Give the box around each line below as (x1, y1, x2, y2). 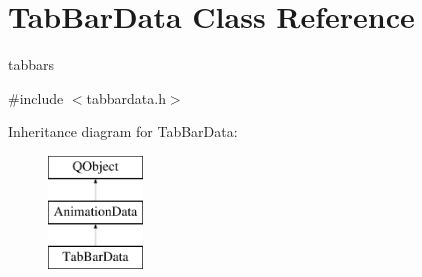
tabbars (8, 54, 55, 75)
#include (8, 87, 64, 108)
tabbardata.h (86, 87, 166, 108)
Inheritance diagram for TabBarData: (8, 121, 238, 142)
